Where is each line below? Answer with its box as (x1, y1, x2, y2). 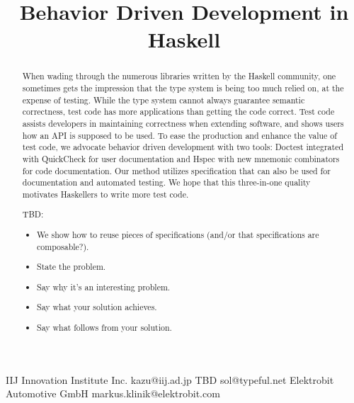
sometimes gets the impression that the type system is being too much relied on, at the (22, 82, 344, 94)
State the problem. (37, 261, 106, 273)
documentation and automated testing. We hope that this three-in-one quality (22, 176, 311, 188)
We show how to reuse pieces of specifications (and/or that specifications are (37, 229, 319, 241)
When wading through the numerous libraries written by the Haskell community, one (22, 70, 336, 82)
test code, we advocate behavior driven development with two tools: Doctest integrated (22, 141, 344, 153)
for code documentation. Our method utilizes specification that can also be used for (22, 164, 331, 176)
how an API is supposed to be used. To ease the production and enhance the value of (22, 129, 337, 141)
